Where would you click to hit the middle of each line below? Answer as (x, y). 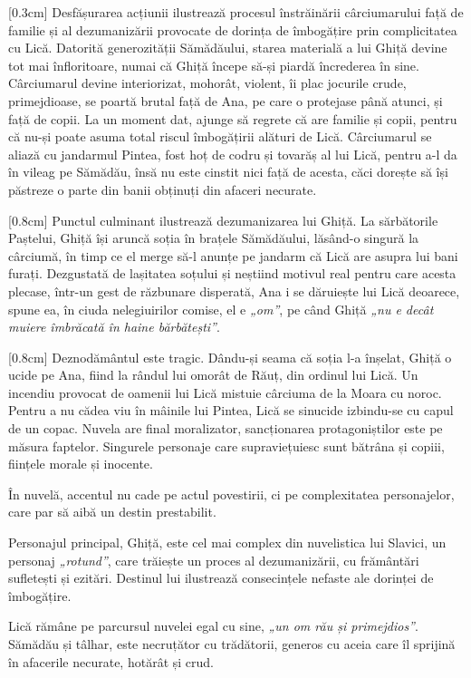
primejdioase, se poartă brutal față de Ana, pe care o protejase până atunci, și (226, 100)
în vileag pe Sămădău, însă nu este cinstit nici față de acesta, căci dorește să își (228, 172)
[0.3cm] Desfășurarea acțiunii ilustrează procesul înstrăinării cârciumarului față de (236, 12)
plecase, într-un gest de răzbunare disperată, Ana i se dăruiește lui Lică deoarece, (234, 291)
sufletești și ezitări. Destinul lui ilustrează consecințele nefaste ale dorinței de (221, 578)
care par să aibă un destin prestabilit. (112, 512)
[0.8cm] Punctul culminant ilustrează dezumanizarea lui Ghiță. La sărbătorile (223, 220)
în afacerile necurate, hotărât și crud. (111, 661)
